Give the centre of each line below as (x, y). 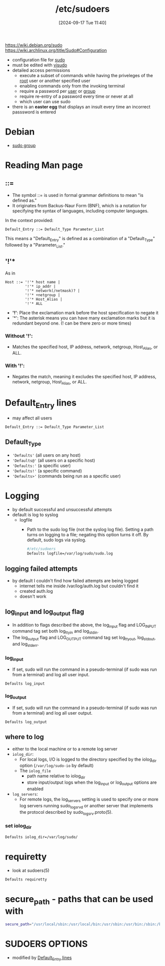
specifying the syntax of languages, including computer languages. (80, 211)
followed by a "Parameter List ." (35, 245)
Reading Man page (44, 165)
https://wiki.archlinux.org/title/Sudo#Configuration (56, 50)
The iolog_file (35, 771)
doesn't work (33, 596)
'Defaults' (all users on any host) (46, 455)
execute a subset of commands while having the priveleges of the (86, 75)
